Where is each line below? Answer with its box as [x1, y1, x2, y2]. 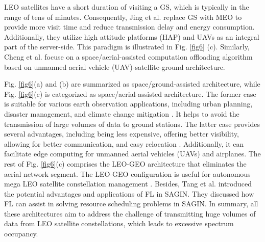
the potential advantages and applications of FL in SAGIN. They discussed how [4, 188, 254, 199]
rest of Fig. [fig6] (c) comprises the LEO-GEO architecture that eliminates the [4, 158, 247, 169]
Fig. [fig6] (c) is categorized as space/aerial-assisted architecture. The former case [4, 88, 256, 99]
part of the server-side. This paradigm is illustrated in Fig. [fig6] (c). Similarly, [4, 41, 250, 52]
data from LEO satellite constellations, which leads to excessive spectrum [4, 218, 234, 229]
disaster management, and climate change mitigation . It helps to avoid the [4, 108, 239, 119]
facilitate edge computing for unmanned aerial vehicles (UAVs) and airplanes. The [4, 148, 261, 159]
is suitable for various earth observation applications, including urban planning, [4, 98, 253, 109]
